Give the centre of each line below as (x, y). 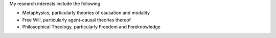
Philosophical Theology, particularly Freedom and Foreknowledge (91, 27)
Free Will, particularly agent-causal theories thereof (77, 19)
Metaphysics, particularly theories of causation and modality (86, 13)
